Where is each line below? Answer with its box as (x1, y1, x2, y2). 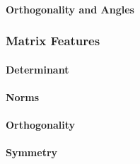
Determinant (6, 61, 69, 76)
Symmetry (6, 145, 58, 160)
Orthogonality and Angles (6, 1, 134, 16)
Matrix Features (6, 32, 100, 49)
